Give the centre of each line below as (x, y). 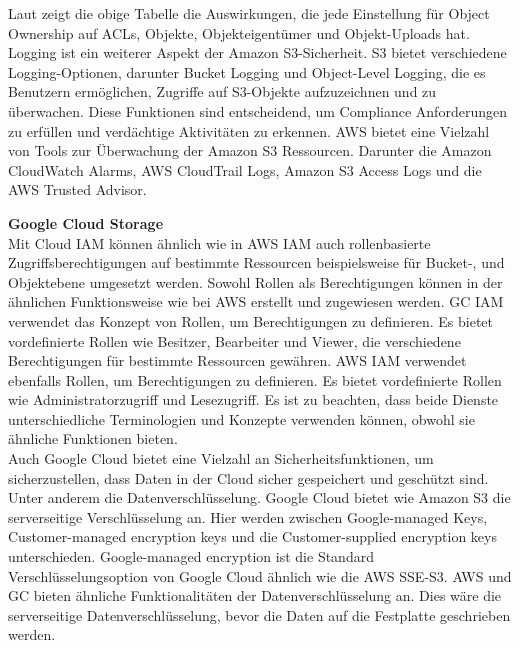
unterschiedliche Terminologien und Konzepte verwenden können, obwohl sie (241, 418)
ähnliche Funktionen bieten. (93, 438)
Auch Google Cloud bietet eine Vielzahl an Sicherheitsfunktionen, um (221, 458)
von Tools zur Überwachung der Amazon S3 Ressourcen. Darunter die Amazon (250, 150)
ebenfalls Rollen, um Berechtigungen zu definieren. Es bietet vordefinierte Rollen (255, 379)
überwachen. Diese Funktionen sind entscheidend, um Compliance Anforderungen (257, 110)
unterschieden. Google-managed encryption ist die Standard (191, 556)
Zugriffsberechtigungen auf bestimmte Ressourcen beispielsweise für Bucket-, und (256, 262)
